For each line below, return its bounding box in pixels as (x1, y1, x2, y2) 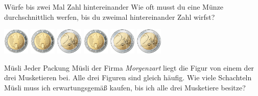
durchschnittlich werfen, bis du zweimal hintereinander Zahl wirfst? (4, 11, 215, 22)
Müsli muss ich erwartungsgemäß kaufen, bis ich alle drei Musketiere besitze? (4, 82, 246, 93)
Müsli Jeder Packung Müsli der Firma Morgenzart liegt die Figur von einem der (4, 62, 254, 73)
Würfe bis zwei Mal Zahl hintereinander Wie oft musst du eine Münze (4, 2, 223, 12)
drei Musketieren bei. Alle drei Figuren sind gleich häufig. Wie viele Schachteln (4, 72, 252, 83)
